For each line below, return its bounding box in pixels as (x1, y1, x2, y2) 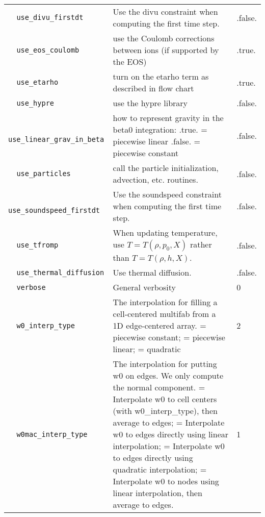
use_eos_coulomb (16, 45, 79, 54)
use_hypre (16, 99, 55, 107)
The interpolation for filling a (113, 296, 218, 308)
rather (190, 238, 212, 250)
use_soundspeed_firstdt (8, 206, 100, 214)
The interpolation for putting (113, 358, 217, 370)
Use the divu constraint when (113, 6, 218, 17)
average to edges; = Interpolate (113, 416, 225, 428)
